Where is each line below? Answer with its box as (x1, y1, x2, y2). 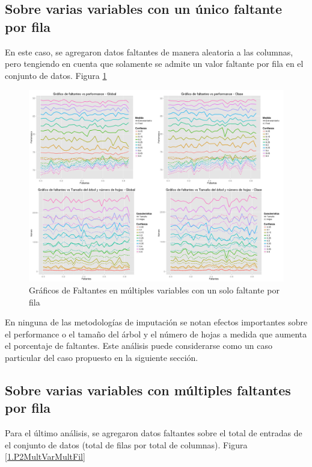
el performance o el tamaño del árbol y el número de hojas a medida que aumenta (5, 327, 307, 340)
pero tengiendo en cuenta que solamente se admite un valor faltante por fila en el (5, 57, 304, 70)
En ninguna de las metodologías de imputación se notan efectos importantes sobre (5, 316, 308, 328)
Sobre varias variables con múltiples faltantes (5, 380, 291, 399)
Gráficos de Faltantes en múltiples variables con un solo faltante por (29, 283, 280, 296)
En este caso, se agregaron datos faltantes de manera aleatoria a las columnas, (5, 45, 293, 58)
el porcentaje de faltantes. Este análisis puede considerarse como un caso (5, 339, 272, 352)
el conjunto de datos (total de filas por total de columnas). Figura (5, 438, 248, 451)
